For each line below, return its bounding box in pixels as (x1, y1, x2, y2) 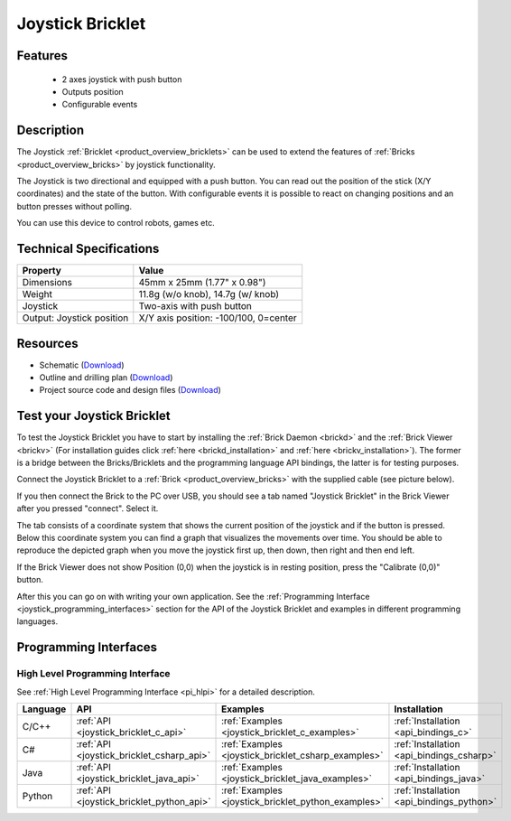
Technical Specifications (16, 241, 160, 257)
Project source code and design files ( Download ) (39, 385, 221, 396)
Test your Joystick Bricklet (16, 408, 171, 424)
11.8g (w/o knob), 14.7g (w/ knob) (138, 288, 280, 301)
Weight (22, 288, 53, 301)
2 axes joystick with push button (61, 73, 182, 85)
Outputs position (61, 86, 124, 97)
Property (22, 265, 62, 277)
